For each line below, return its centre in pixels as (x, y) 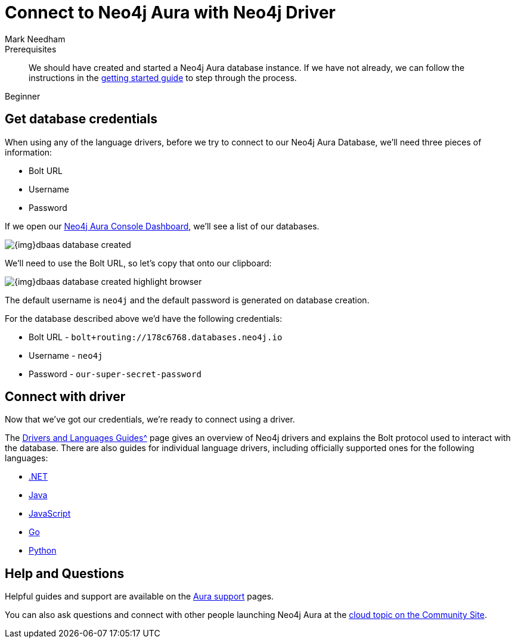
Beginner (23, 96)
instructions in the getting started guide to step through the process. (163, 77)
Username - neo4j (66, 355)
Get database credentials (81, 119)
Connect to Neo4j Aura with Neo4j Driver (170, 13)
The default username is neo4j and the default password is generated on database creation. (187, 300)
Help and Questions (65, 573)
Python (43, 551)
